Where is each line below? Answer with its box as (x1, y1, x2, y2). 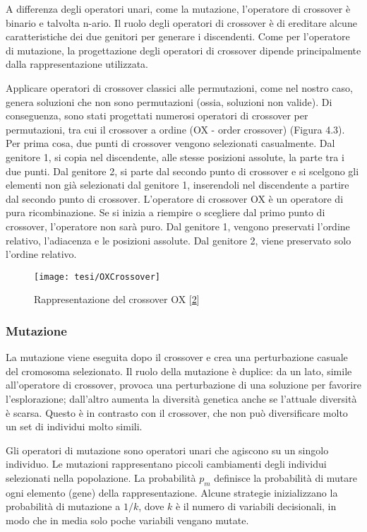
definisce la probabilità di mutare (214, 470, 358, 485)
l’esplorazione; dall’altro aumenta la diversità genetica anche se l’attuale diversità (6, 391, 357, 406)
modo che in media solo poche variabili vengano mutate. (6, 512, 249, 527)
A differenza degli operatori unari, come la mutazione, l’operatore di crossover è (6, 1, 351, 16)
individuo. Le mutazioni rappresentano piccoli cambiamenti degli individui (6, 456, 327, 471)
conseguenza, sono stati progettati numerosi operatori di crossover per (6, 108, 308, 123)
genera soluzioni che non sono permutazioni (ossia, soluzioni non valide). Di (6, 94, 332, 109)
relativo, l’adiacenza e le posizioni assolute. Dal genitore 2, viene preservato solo (6, 232, 351, 247)
